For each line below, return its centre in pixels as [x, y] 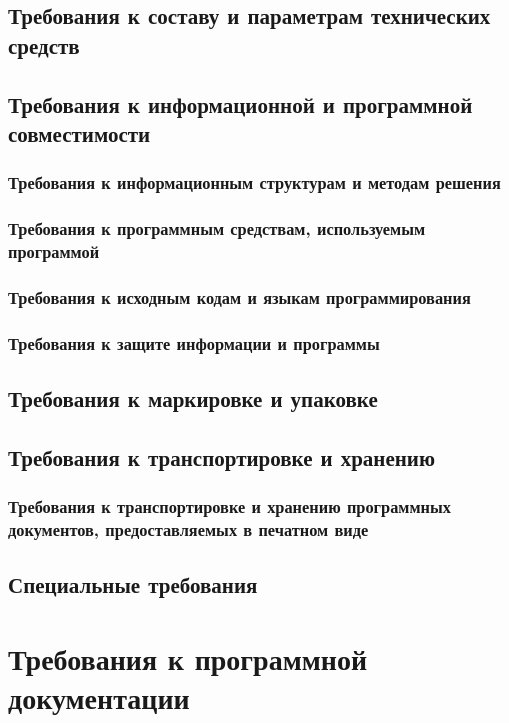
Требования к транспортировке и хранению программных [229, 506]
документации [99, 697]
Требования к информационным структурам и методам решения [254, 182]
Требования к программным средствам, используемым [217, 228]
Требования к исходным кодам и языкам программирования [239, 296]
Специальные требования [133, 584]
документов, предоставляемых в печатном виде [188, 529]
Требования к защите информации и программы [194, 342]
